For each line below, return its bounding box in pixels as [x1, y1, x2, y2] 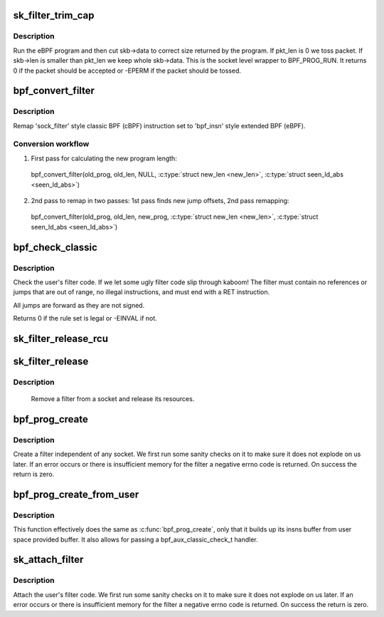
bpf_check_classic [13, 241, 97, 253]
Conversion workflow [13, 139, 90, 149]
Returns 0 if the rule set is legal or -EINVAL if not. [13, 314, 158, 323]
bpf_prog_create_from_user [13, 488, 139, 500]
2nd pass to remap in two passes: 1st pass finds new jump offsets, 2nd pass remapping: [31, 197, 289, 205]
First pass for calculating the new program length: [31, 154, 177, 162]
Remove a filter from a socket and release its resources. [31, 395, 195, 403]
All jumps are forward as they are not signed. [13, 301, 145, 309]
